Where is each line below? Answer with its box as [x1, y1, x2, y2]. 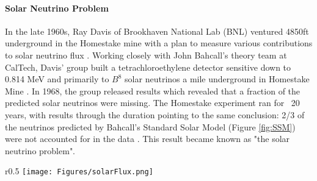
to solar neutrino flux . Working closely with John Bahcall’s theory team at [5, 48, 287, 61]
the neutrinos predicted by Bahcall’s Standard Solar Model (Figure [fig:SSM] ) [5, 120, 296, 133]
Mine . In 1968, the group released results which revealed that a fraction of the [5, 84, 301, 97]
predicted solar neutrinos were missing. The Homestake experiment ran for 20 [5, 96, 300, 109]
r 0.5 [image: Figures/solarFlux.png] [5, 165, 153, 177]
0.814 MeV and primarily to [5, 73, 109, 85]
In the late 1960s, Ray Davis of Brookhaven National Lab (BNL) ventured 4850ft [5, 24, 309, 37]
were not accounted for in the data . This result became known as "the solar [5, 132, 290, 145]
